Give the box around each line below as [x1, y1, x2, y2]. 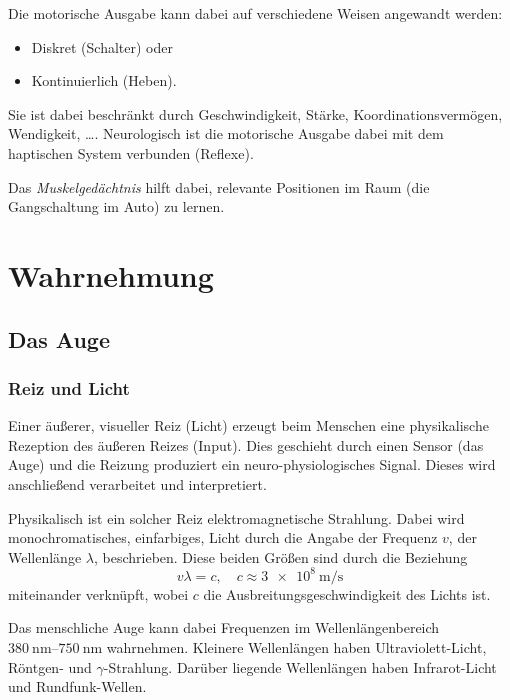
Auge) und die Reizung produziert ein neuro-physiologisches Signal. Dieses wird [8, 454, 496, 475]
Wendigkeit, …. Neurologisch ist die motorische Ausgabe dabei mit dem [8, 123, 444, 144]
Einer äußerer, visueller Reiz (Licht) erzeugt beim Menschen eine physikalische [8, 415, 489, 436]
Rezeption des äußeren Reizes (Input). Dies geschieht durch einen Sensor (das [8, 434, 484, 455]
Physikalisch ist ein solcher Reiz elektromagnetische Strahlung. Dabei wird [8, 507, 465, 528]
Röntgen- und [8, 656, 92, 677]
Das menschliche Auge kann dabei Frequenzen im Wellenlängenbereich [8, 617, 440, 638]
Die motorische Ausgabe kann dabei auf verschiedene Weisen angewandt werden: [8, 3, 503, 23]
